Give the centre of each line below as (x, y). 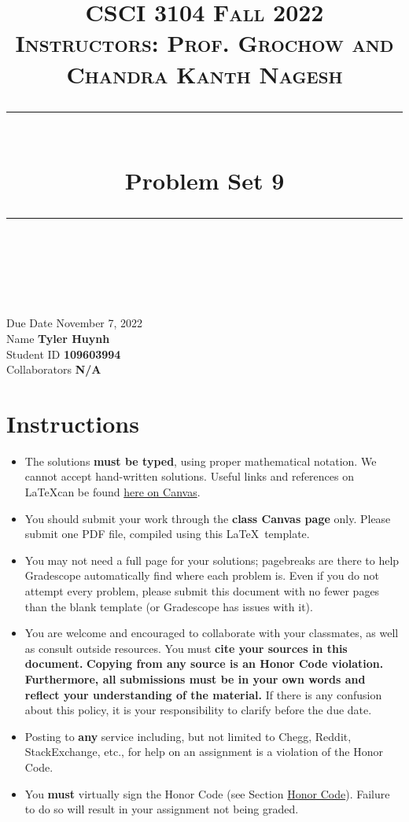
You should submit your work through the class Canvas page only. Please (208, 518)
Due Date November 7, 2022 (75, 323)
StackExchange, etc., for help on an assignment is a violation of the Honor (204, 752)
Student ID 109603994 (64, 354)
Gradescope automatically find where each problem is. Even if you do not (202, 575)
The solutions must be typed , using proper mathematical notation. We (201, 461)
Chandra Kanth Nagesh (204, 74)
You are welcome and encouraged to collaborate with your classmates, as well (212, 633)
